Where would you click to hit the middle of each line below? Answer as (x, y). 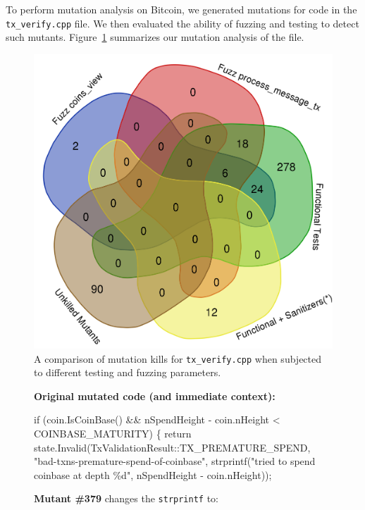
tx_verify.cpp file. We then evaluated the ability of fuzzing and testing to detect (182, 23)
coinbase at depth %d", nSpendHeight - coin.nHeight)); (153, 474)
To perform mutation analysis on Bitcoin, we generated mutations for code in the (181, 9)
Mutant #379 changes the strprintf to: (126, 498)
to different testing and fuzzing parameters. (128, 372)
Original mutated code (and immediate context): (155, 396)
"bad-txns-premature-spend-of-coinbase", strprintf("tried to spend (175, 461)
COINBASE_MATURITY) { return (113, 434)
